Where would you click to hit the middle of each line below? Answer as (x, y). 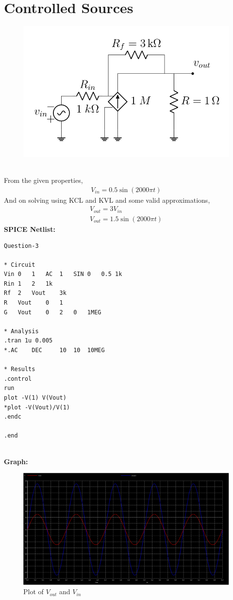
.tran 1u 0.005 (28, 341)
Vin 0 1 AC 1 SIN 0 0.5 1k (63, 274)
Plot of (33, 592)
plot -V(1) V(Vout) (35, 398)
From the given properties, (43, 180)
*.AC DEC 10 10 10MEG (54, 350)
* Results (20, 369)
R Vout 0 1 (33, 303)
